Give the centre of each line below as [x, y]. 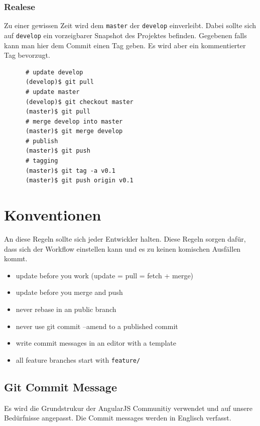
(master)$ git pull [58, 112]
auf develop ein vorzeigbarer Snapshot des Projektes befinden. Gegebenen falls [125, 35]
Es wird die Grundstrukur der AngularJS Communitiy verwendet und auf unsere [128, 408]
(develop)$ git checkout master [79, 102]
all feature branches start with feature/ [78, 359]
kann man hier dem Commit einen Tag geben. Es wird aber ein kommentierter [125, 45]
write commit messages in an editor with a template [96, 343]
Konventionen [53, 215]
